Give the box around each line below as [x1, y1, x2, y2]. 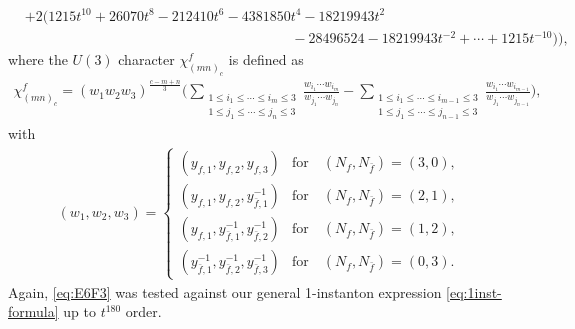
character [118, 49, 175, 70]
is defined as [228, 49, 304, 70]
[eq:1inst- [446, 281, 502, 302]
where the [8, 49, 68, 70]
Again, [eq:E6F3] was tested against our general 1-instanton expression [8, 281, 442, 302]
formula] [8, 301, 59, 322]
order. [125, 301, 162, 322]
